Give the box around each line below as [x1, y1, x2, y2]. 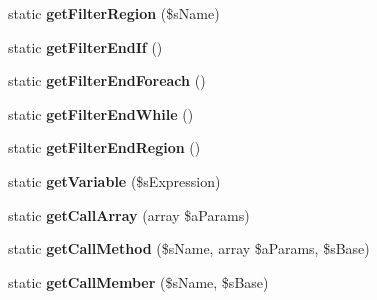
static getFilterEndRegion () [8, 137, 201, 158]
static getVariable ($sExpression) [8, 170, 221, 191]
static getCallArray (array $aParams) [8, 204, 250, 225]
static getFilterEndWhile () [8, 103, 194, 124]
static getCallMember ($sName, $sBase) [8, 271, 269, 292]
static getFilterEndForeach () [8, 70, 206, 91]
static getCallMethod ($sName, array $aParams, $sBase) [8, 238, 370, 259]
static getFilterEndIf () [8, 36, 163, 57]
